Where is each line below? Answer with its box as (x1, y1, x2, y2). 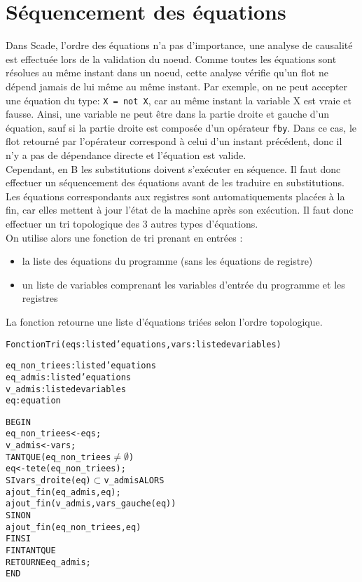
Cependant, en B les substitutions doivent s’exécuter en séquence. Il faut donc (6, 161, 341, 176)
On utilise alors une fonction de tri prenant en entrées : (6, 230, 243, 244)
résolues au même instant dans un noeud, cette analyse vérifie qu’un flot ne (6, 65, 328, 80)
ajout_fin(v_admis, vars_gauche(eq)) (6, 499, 176, 509)
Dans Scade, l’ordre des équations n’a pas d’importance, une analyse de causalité (6, 38, 353, 53)
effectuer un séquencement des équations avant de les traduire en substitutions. (6, 175, 345, 190)
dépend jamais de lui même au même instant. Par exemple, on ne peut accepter (6, 78, 348, 93)
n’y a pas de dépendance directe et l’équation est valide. (6, 148, 246, 162)
